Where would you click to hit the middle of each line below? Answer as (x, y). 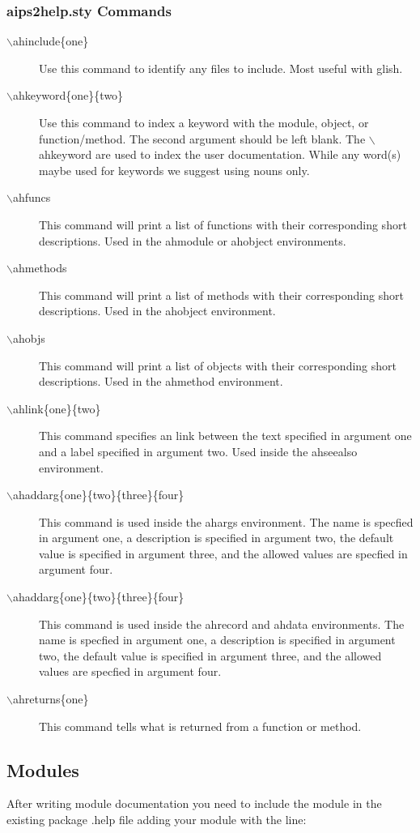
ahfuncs (32, 197)
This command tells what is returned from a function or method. (200, 726)
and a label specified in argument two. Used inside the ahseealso (198, 451)
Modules (43, 769)
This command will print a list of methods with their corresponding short (221, 295)
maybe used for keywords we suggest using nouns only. (174, 170)
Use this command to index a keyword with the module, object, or (204, 122)
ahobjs (29, 337)
